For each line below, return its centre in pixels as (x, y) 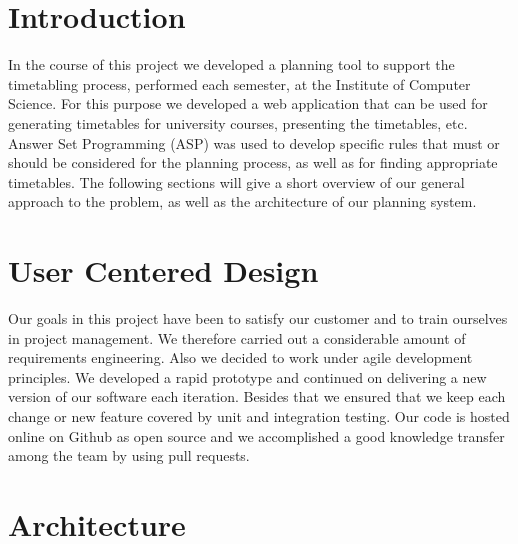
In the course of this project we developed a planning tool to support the (231, 64)
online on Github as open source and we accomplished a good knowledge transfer (256, 435)
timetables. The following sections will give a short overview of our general (236, 181)
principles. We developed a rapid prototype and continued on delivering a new (247, 376)
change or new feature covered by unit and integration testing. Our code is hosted (259, 415)
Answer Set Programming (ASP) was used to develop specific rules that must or (254, 142)
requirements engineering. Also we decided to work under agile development (240, 357)
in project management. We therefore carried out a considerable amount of (237, 337)
